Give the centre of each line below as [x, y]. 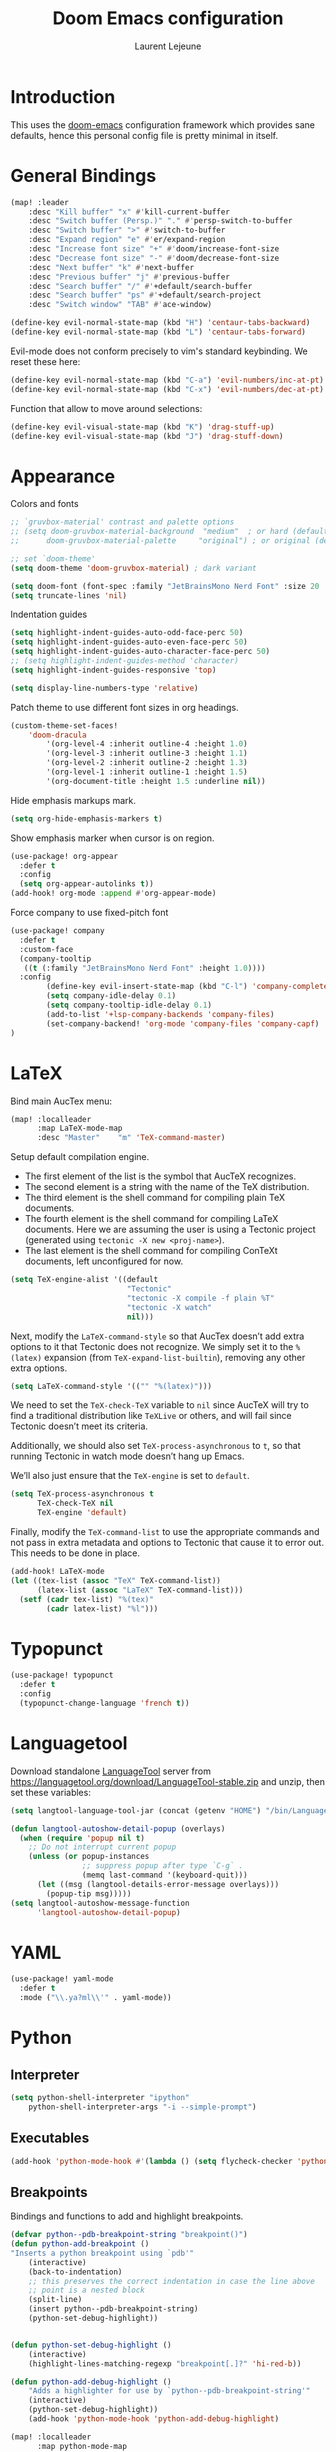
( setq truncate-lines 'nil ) [69, 595]
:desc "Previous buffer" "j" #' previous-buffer [129, 277]
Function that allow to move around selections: [106, 408]
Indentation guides [49, 614]
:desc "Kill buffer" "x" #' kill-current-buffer [129, 212]
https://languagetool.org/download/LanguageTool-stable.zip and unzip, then [167, 1781]
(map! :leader [40, 202]
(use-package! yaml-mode [62, 1979]
